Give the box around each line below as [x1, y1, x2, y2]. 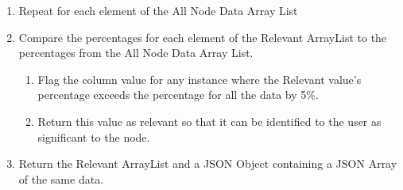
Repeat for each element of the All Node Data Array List [18, 2, 298, 18]
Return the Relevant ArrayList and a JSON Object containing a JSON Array [18, 155, 397, 172]
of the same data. [18, 170, 104, 187]
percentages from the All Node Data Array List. [18, 44, 254, 61]
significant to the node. [37, 128, 150, 145]
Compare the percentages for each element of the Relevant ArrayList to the [18, 28, 387, 45]
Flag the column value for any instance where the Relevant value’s [37, 70, 362, 87]
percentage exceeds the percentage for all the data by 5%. [37, 86, 319, 103]
